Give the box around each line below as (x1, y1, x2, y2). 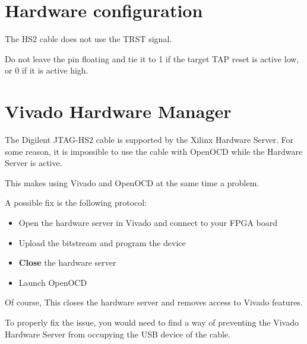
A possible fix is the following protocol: (5, 196, 147, 209)
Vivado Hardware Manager (5, 99, 232, 123)
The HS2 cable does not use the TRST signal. (5, 33, 172, 45)
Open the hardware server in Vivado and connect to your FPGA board (18, 216, 278, 228)
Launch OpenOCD (18, 276, 87, 288)
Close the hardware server (18, 256, 116, 269)
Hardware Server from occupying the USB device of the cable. (5, 327, 230, 340)
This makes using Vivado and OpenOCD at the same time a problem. (5, 176, 259, 189)
